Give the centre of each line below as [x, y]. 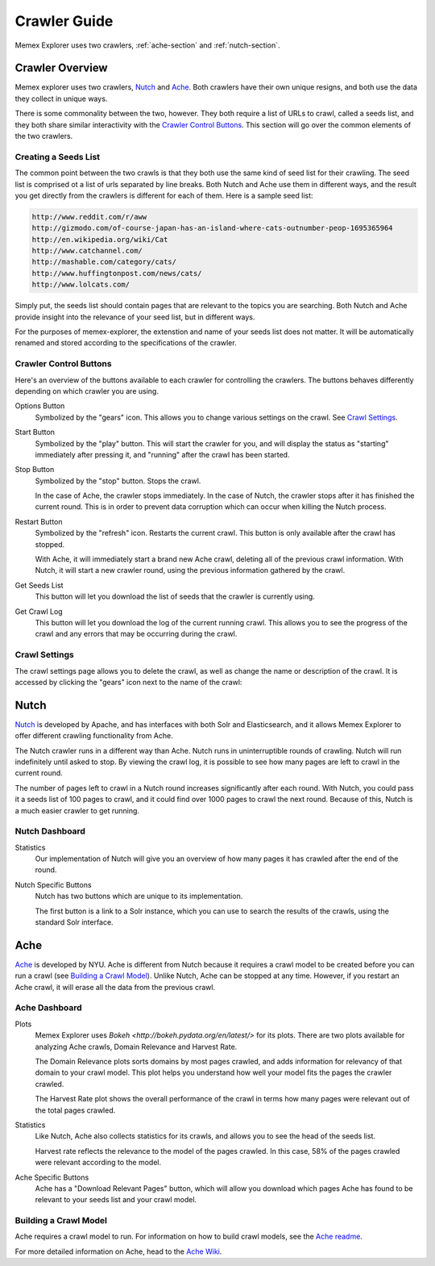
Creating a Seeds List [58, 157]
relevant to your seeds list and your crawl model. [116, 1200]
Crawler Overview [61, 68]
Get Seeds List [39, 585]
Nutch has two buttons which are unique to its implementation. [139, 896]
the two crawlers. [44, 136]
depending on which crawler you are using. [87, 391]
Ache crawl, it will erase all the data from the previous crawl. [115, 987]
